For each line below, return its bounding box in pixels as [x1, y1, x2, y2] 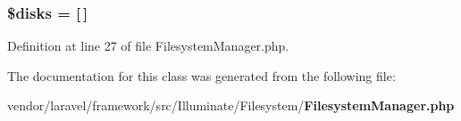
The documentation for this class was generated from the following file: [7, 66, 396, 85]
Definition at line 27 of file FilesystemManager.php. [7, 36, 289, 55]
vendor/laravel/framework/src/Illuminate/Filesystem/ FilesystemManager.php [7, 96, 455, 115]
